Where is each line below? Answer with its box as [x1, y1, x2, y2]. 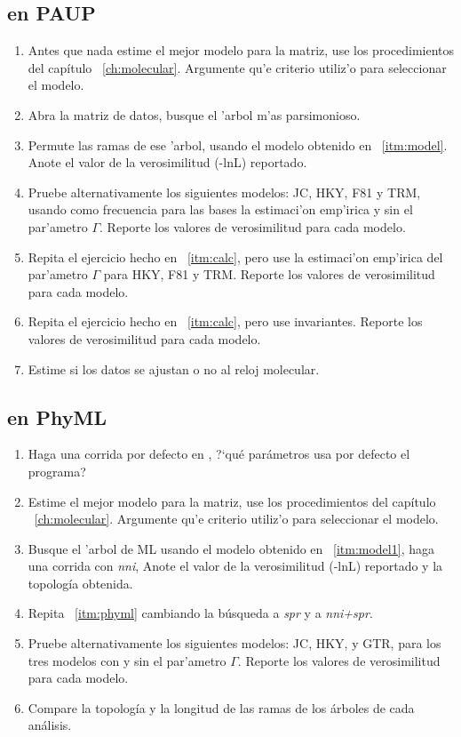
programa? [28, 461, 86, 480]
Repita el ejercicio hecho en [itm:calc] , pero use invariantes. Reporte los [28, 312, 423, 331]
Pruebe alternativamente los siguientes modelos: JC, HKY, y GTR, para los [28, 634, 441, 653]
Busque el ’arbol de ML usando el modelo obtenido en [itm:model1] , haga [28, 539, 434, 557]
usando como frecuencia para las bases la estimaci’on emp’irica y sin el [28, 200, 413, 219]
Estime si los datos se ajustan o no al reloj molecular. [28, 359, 320, 378]
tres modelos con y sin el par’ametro [28, 651, 227, 669]
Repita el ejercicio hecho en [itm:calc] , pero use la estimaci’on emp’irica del [28, 247, 443, 266]
